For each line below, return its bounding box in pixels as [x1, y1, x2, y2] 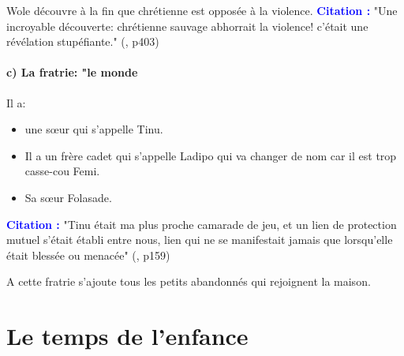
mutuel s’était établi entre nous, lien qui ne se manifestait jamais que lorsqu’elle [6, 231, 393, 248]
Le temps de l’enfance [6, 320, 249, 352]
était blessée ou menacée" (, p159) [6, 246, 170, 263]
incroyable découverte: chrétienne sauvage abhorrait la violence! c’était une [6, 17, 368, 34]
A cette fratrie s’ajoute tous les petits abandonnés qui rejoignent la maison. [6, 273, 371, 290]
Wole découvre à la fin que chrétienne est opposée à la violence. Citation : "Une [6, 2, 398, 18]
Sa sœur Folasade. [24, 189, 112, 205]
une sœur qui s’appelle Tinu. [24, 121, 163, 137]
